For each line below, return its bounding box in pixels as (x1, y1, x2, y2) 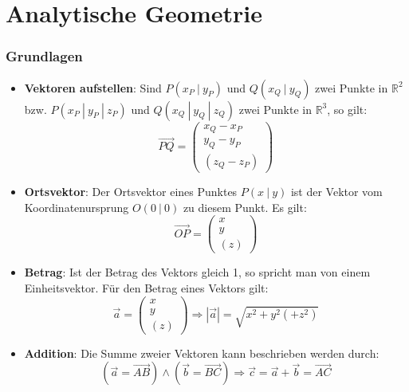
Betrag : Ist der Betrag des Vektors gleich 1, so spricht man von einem (24, 264, 371, 280)
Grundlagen (6, 46, 83, 66)
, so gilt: (327, 100, 368, 117)
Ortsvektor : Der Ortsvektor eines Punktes (24, 183, 238, 199)
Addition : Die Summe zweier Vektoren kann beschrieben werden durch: (24, 344, 380, 361)
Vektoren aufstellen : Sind (24, 79, 162, 96)
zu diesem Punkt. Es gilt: (183, 198, 307, 215)
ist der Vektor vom (290, 183, 383, 199)
